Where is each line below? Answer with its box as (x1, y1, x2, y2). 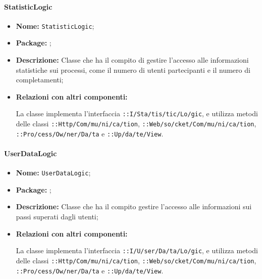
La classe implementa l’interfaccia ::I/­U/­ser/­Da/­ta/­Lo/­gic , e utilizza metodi (16, 245, 258, 256)
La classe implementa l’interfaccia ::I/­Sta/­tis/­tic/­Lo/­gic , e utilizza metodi (16, 108, 258, 119)
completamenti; (16, 74, 64, 85)
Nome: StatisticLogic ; (16, 20, 94, 31)
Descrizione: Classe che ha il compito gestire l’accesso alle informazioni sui (16, 201, 252, 212)
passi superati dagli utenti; (16, 211, 98, 222)
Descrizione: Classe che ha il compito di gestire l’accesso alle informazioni (16, 55, 249, 65)
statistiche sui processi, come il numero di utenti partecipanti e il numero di (16, 64, 250, 75)
